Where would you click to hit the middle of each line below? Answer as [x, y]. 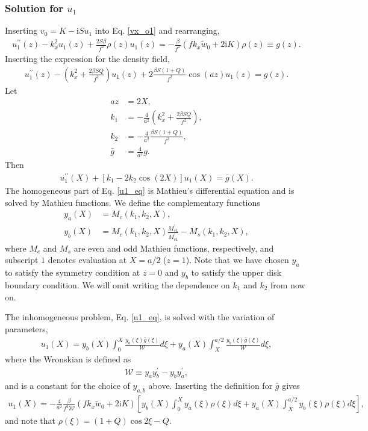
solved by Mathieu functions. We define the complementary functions [133, 202]
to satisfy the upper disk [236, 272]
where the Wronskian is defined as [68, 358]
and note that [30, 420]
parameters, [27, 328]
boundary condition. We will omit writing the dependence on [117, 284]
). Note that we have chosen [237, 260]
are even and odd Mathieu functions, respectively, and [174, 248]
